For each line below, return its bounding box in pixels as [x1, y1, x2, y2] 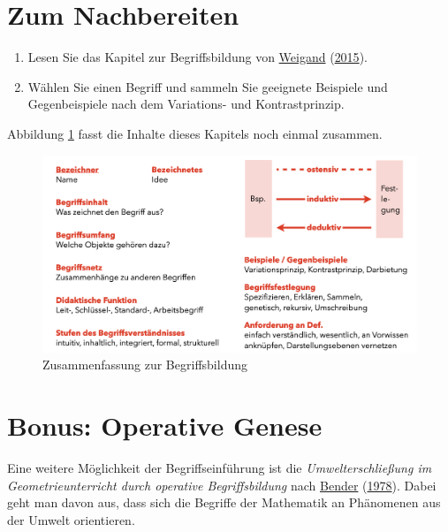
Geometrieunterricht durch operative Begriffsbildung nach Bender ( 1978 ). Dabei [7, 475, 437, 494]
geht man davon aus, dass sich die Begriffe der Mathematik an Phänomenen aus [7, 493, 441, 512]
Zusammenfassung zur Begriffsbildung [42, 355, 247, 374]
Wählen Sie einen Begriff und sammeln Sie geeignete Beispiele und [27, 77, 388, 95]
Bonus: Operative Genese [7, 407, 323, 444]
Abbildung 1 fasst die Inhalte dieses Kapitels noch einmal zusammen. [7, 124, 383, 142]
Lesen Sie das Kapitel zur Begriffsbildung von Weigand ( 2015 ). [27, 48, 368, 66]
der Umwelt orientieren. [7, 510, 135, 528]
